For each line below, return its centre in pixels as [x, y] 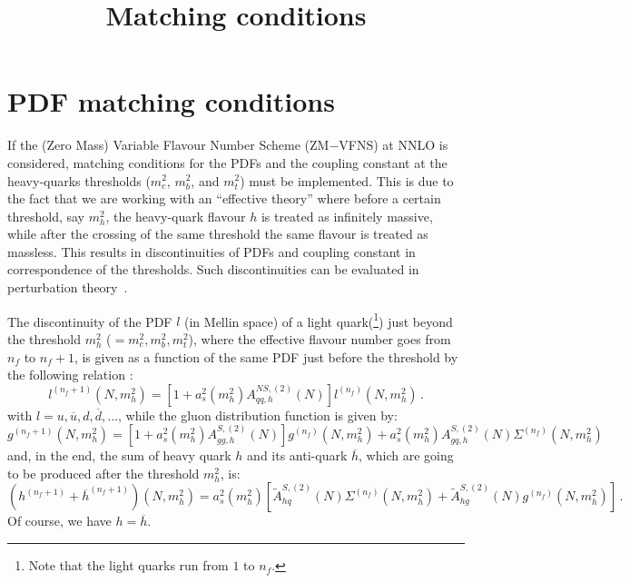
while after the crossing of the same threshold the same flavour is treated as [218, 234]
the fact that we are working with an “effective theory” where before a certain [224, 198]
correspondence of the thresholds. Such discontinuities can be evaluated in [213, 269]
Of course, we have [59, 521]
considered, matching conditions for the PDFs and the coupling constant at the [227, 162]
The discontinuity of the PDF [90, 321]
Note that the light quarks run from [128, 565]
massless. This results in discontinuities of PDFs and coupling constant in [212, 251]
